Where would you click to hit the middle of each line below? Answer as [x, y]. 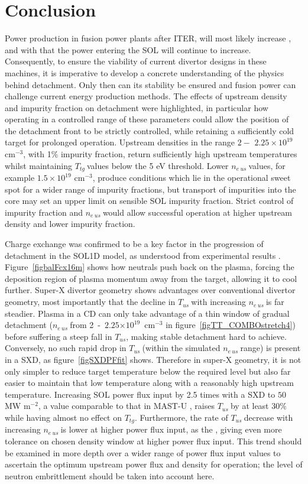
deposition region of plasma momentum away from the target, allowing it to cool [151, 278]
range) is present [270, 348]
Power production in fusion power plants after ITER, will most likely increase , [148, 38]
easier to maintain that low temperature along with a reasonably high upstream [149, 383]
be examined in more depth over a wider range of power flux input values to [143, 452]
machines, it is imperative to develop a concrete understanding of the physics [145, 72]
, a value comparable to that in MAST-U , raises [126, 406]
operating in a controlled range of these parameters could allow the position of [147, 119]
